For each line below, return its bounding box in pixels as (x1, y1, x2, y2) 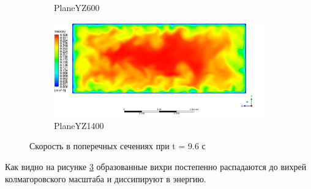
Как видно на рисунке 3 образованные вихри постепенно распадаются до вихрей (5, 160, 307, 173)
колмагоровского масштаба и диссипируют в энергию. (5, 172, 206, 185)
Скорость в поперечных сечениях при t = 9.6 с (29, 139, 206, 152)
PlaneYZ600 (54, 1, 100, 13)
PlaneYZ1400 (54, 119, 104, 132)
